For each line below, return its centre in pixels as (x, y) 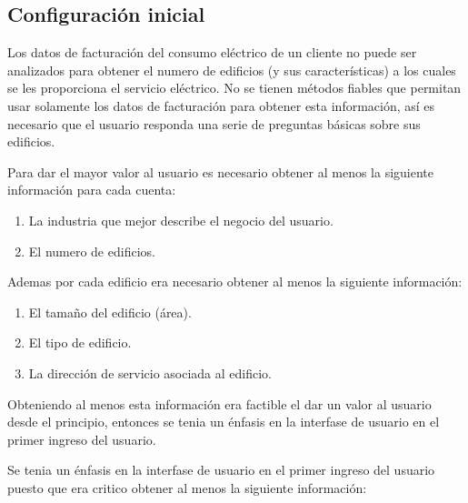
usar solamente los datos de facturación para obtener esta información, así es (221, 105)
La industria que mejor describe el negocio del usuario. (181, 220)
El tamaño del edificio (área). (110, 312)
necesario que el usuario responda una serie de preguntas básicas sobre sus (214, 123)
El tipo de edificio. (80, 342)
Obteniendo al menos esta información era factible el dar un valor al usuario (219, 403)
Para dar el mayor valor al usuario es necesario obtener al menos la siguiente (221, 171)
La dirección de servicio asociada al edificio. (150, 372)
